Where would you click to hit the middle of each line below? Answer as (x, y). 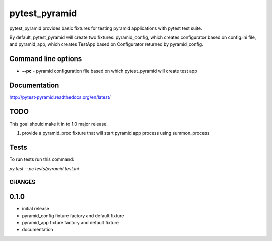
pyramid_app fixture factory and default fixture (71, 222)
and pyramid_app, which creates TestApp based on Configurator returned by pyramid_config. (106, 44)
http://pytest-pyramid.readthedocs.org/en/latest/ (60, 97)
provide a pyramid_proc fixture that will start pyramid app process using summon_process (116, 133)
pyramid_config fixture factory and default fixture (73, 216)
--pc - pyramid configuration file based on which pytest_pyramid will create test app (110, 71)
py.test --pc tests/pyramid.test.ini (44, 168)
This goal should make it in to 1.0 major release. (59, 124)
